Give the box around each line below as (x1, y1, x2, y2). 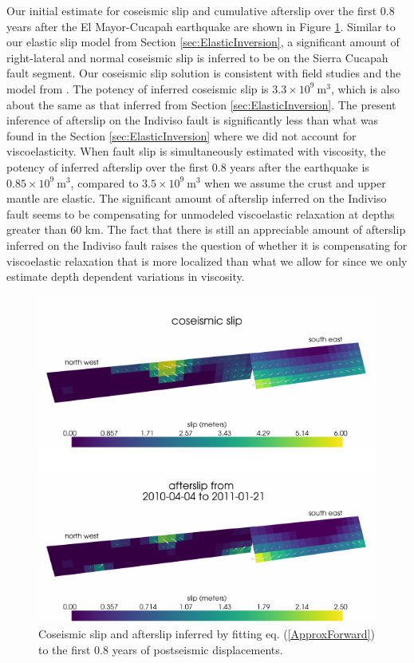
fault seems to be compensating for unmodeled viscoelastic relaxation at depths (6, 205, 395, 222)
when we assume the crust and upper (204, 174, 386, 191)
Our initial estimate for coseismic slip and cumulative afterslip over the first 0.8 (6, 2, 395, 18)
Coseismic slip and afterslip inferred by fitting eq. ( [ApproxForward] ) (38, 625, 375, 641)
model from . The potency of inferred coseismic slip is (6, 80, 269, 97)
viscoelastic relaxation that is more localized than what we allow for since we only (6, 252, 408, 269)
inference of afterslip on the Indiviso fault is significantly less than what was (6, 112, 379, 128)
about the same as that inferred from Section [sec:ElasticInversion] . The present (6, 96, 396, 112)
